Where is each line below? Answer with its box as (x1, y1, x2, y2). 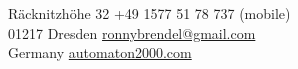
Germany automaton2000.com (8, 42, 192, 63)
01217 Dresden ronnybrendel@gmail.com (8, 22, 256, 43)
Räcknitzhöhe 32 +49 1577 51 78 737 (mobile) (8, 3, 291, 24)
